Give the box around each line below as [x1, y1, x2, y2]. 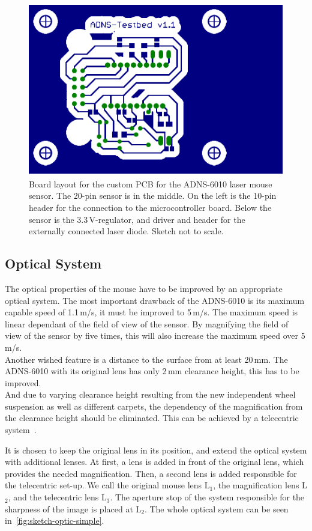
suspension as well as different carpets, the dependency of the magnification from [5, 399, 303, 412]
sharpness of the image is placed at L [5, 502, 142, 515]
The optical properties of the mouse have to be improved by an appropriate [5, 282, 283, 294]
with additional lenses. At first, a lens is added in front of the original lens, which [5, 455, 304, 468]
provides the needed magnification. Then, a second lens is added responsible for [5, 467, 297, 479]
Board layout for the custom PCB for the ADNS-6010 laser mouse [29, 177, 272, 190]
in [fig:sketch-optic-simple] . [5, 514, 104, 527]
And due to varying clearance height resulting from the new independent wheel [5, 388, 296, 401]
